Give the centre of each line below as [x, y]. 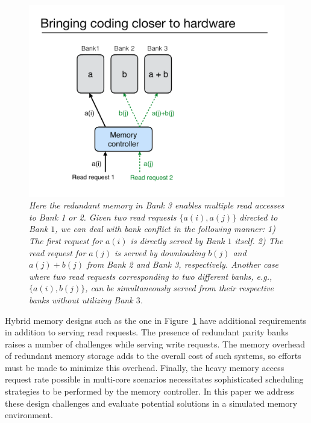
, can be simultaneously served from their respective [180, 288]
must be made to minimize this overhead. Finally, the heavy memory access [145, 367]
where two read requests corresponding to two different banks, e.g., [151, 276]
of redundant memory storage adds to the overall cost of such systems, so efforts [153, 356]
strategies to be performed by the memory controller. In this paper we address [149, 391]
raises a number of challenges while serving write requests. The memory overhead [155, 344]
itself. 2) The [259, 240]
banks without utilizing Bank [81, 299]
